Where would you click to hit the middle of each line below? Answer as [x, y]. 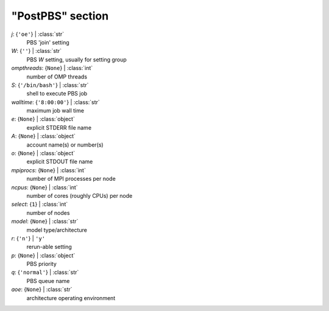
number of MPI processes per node [71, 179]
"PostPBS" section [60, 16]
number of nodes [48, 212]
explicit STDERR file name [59, 127]
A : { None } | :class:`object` [44, 136]
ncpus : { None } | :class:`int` [45, 187]
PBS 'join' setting [48, 42]
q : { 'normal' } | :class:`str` [45, 272]
